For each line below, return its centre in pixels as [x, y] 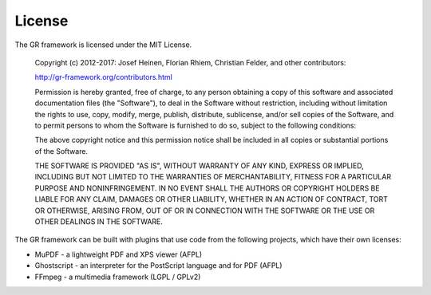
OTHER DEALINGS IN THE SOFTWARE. [99, 222]
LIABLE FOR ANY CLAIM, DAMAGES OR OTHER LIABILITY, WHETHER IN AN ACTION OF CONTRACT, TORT [212, 199]
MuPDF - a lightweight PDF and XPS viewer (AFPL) [119, 254]
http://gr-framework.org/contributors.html [104, 77]
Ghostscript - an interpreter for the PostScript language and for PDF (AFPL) [158, 265]
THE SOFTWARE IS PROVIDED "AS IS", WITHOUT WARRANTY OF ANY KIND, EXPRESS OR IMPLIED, [200, 166]
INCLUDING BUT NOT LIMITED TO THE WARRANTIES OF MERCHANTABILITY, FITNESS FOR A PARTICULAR [213, 177]
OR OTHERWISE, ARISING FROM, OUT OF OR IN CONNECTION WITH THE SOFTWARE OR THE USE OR [205, 210]
